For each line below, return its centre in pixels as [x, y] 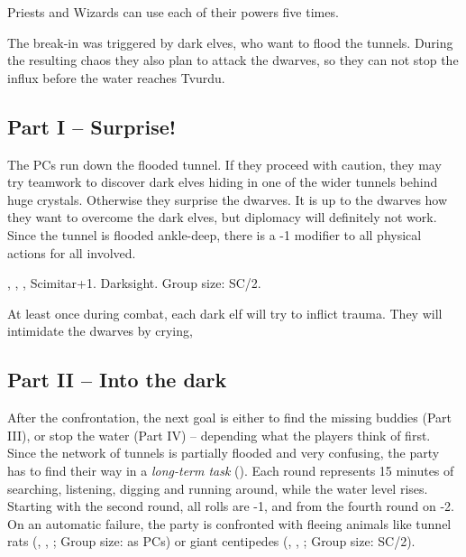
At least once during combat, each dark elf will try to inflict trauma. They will [225, 313]
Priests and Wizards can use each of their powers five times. [173, 12]
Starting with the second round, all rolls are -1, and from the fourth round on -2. [231, 506]
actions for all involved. [72, 252]
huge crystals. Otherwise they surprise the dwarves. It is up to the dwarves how [228, 199]
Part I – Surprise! [92, 126]
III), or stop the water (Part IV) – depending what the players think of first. [219, 435]
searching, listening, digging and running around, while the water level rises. [218, 488]
